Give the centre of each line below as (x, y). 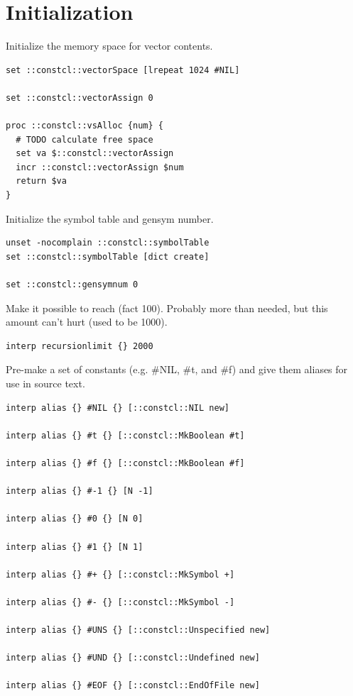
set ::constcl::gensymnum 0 (72, 285)
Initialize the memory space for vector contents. (109, 46)
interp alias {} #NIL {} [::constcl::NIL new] (118, 408)
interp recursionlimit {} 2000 (80, 346)
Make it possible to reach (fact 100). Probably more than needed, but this (167, 308)
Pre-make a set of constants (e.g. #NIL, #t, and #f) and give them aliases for (177, 369)
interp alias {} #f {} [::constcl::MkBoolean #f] (125, 463)
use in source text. (45, 383)
